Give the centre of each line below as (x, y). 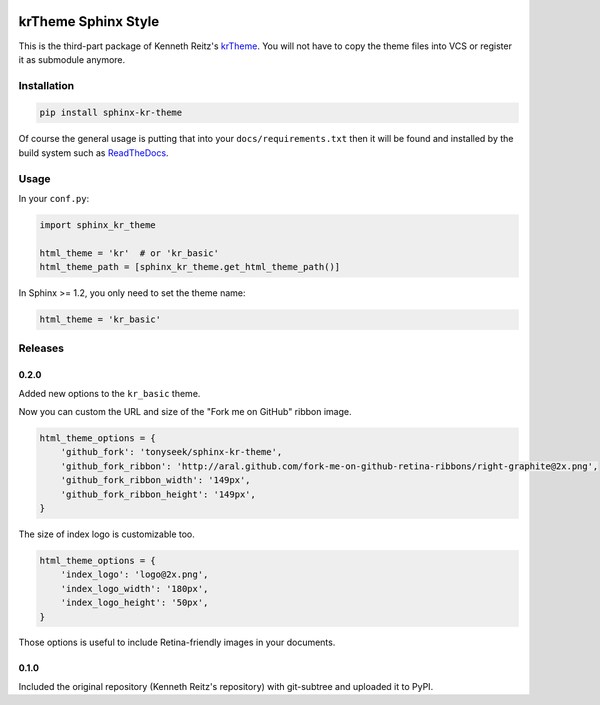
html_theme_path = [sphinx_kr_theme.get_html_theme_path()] (190, 267)
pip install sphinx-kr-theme (111, 113)
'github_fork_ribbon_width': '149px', (155, 480)
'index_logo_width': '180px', (134, 588)
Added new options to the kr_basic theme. (109, 393)
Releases (41, 348)
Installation (46, 85)
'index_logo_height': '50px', (134, 603)
